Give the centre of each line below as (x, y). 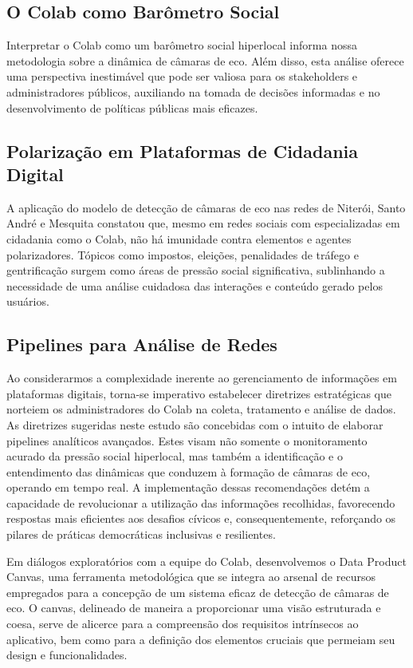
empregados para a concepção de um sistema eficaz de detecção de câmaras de (198, 592)
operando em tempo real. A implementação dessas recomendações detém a (188, 487)
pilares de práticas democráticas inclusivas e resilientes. (141, 534)
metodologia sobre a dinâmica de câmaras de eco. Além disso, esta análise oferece (205, 60)
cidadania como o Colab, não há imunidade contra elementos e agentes (179, 238)
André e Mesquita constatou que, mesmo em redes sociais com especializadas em (203, 223)
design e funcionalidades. (67, 655)
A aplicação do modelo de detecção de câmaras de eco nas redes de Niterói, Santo (206, 207)
